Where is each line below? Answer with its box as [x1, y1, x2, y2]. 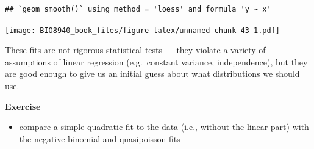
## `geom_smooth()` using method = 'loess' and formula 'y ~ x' [5, 5, 271, 13]
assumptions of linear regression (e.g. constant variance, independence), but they [5, 55, 308, 68]
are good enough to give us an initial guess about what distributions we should [5, 67, 300, 80]
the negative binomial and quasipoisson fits [19, 132, 180, 145]
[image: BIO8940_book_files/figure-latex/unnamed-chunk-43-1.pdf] [5, 26, 280, 35]
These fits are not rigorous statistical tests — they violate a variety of [5, 43, 266, 56]
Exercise [5, 100, 41, 112]
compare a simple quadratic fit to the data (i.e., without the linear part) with [19, 120, 309, 133]
